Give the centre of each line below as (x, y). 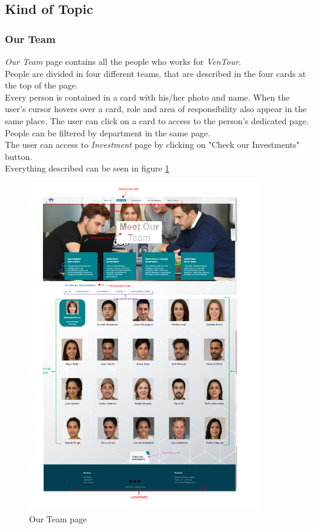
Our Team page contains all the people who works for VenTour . (123, 61)
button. (19, 156)
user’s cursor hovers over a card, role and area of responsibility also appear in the (156, 109)
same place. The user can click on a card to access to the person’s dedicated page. (157, 120)
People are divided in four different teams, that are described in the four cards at (156, 73)
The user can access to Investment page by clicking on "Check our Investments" (152, 145)
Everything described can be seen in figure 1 (87, 168)
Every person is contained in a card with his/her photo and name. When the (147, 97)
